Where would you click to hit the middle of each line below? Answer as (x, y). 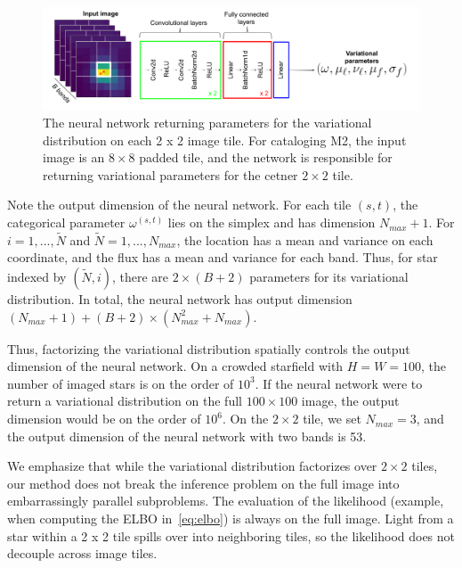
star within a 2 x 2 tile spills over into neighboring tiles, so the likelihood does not (231, 535)
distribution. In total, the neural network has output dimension (180, 299)
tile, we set (332, 419)
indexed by (37, 277)
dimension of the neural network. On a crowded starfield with (175, 366)
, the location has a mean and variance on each (305, 239)
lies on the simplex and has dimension (272, 222)
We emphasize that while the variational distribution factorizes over (192, 466)
